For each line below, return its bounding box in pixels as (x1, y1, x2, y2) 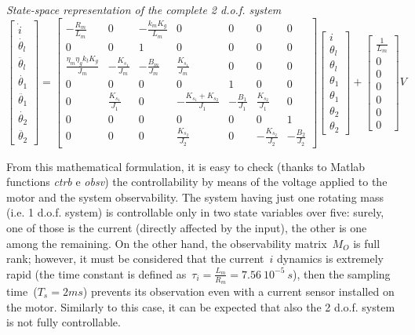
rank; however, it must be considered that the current (6, 250, 264, 267)
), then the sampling (293, 265, 391, 282)
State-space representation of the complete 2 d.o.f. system (6, 2, 282, 17)
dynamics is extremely (277, 250, 384, 267)
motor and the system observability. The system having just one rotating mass (6, 188, 384, 205)
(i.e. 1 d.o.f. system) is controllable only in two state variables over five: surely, (6, 204, 384, 220)
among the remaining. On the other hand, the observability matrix (6, 235, 327, 251)
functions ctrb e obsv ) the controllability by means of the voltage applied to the (6, 173, 388, 190)
